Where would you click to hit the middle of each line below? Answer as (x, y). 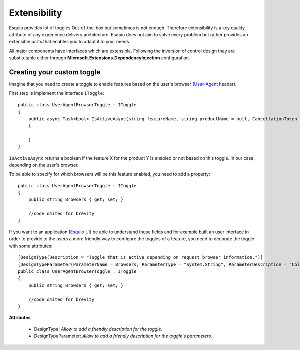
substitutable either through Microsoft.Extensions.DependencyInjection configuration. (100, 58)
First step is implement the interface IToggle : (57, 93)
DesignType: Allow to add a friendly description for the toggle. (98, 329)
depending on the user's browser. (44, 165)
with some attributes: (31, 246)
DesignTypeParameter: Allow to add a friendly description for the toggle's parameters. (123, 336)
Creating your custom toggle (55, 72)
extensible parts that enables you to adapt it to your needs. (70, 42)
